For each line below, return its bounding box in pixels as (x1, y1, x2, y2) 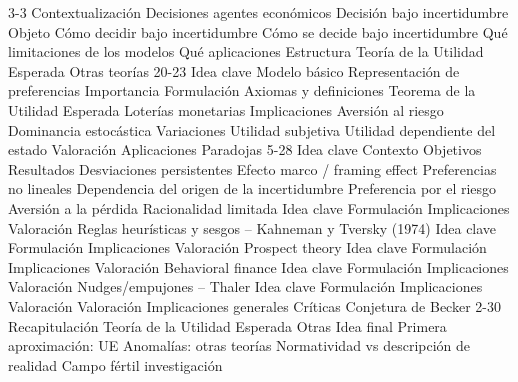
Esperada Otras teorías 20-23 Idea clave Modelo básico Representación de (8, 60, 460, 81)
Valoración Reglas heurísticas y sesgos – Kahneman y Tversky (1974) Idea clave (8, 217, 497, 238)
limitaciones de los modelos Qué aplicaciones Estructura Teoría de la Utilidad (8, 41, 484, 62)
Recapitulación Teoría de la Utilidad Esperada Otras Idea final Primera (8, 315, 447, 336)
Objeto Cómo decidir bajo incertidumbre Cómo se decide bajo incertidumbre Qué (8, 21, 508, 42)
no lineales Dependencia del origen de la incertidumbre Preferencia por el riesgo (8, 178, 497, 199)
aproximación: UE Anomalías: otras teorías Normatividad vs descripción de (8, 335, 471, 356)
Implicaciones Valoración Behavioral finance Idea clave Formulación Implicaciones (8, 256, 509, 277)
